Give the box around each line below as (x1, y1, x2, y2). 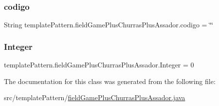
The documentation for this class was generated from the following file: (4, 76, 216, 86)
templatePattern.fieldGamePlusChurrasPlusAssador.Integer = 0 (4, 60, 194, 70)
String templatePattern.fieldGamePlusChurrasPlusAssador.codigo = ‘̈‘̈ (4, 20, 213, 30)
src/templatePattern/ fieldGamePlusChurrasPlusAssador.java (4, 92, 185, 103)
